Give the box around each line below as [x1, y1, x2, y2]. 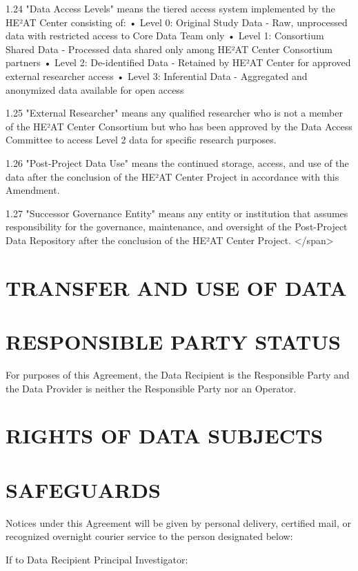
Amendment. [6, 183, 60, 197]
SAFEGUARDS [6, 475, 161, 503]
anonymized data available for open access [6, 82, 184, 97]
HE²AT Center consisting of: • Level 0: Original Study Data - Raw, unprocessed [6, 14, 348, 29]
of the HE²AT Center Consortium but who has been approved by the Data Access [6, 119, 352, 133]
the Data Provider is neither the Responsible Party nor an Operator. [6, 381, 297, 395]
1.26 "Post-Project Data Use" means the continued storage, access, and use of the [6, 155, 349, 170]
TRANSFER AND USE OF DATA [6, 273, 347, 301]
